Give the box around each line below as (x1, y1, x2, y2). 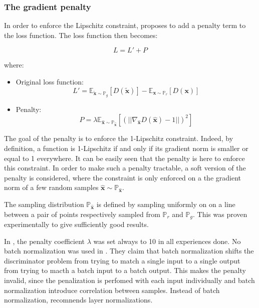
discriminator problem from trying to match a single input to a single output (4, 255, 240, 265)
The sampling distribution (4, 198, 84, 209)
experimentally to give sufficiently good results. (4, 218, 149, 229)
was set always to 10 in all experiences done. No (93, 235, 241, 246)
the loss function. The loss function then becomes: (4, 29, 158, 40)
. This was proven (192, 208, 247, 219)
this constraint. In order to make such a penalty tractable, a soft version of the (4, 162, 246, 173)
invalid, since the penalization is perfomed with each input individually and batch (4, 274, 255, 285)
